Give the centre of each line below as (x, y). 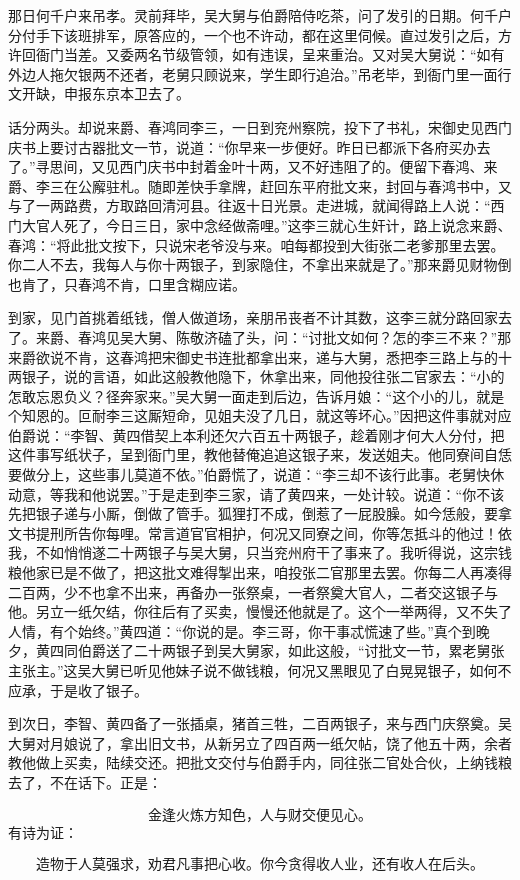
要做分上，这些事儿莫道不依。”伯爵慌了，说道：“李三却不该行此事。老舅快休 (256, 474)
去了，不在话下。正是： (85, 781)
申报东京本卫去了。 (126, 93)
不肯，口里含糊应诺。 (175, 283)
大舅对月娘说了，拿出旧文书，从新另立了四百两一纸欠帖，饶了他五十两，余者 (260, 742)
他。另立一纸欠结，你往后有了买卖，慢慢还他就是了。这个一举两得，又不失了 (260, 611)
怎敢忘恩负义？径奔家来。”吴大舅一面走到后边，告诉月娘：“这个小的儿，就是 (256, 395)
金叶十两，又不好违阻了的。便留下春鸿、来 (357, 166)
